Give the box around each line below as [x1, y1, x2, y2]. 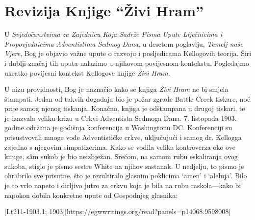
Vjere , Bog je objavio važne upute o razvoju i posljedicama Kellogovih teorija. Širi [4, 48, 252, 58]
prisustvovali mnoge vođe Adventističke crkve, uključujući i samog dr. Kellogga [4, 132, 242, 142]
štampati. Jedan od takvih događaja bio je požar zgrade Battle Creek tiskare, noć [4, 93, 251, 104]
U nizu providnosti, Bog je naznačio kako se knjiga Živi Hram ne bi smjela [4, 84, 229, 94]
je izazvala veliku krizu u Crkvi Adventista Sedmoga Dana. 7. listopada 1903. [4, 112, 237, 123]
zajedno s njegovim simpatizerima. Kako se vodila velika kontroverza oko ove [4, 141, 235, 152]
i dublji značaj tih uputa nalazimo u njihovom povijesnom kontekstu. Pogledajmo [4, 57, 249, 68]
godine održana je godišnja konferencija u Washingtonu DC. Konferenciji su [4, 122, 232, 133]
